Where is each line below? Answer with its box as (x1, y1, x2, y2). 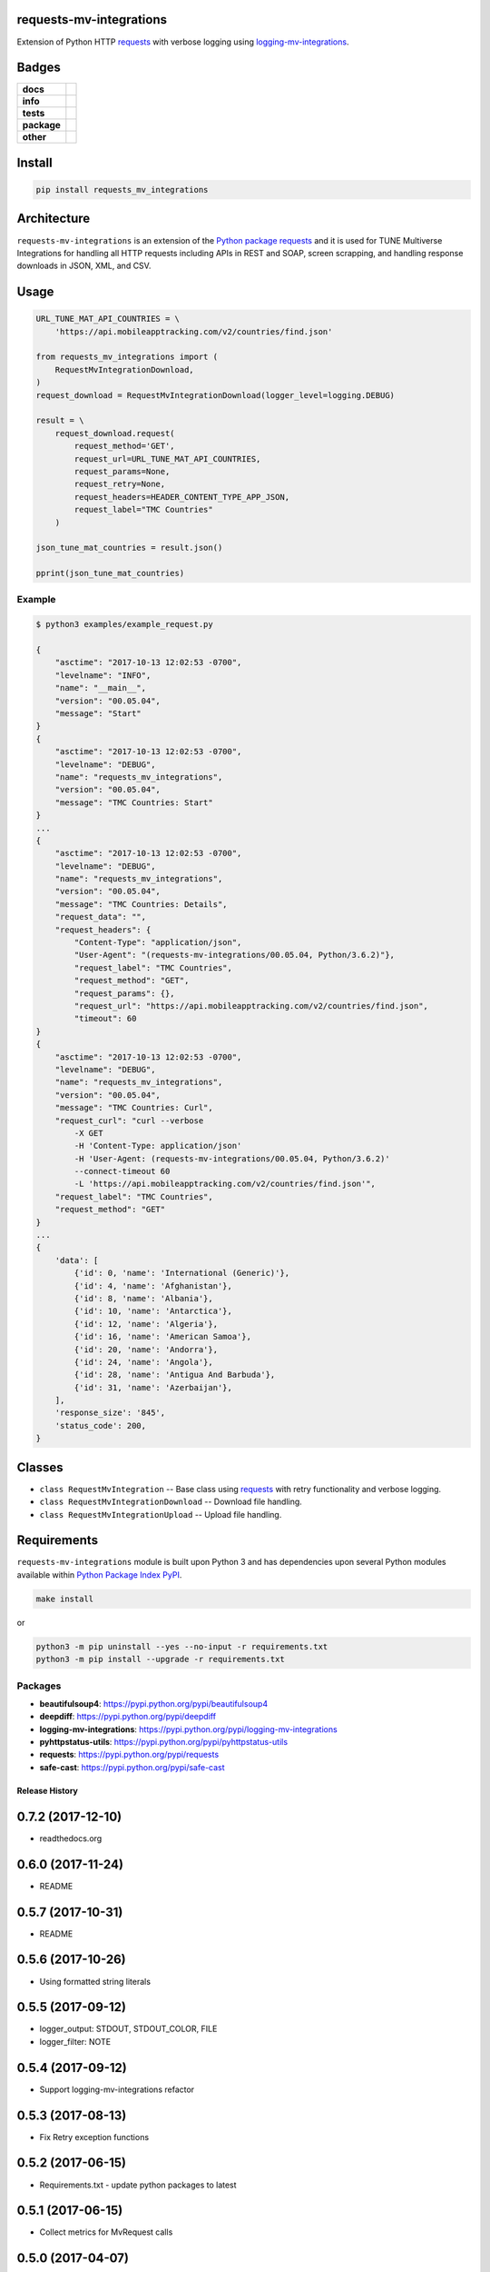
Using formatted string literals (39, 1976, 152, 1987)
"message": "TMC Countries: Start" (54, 797, 213, 808)
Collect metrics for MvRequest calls (39, 2227, 173, 2237)
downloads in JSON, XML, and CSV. (16, 260, 152, 272)
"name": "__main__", (54, 683, 147, 693)
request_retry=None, (73, 479, 166, 490)
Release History (16, 1785, 79, 1796)
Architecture (16, 211, 91, 226)
